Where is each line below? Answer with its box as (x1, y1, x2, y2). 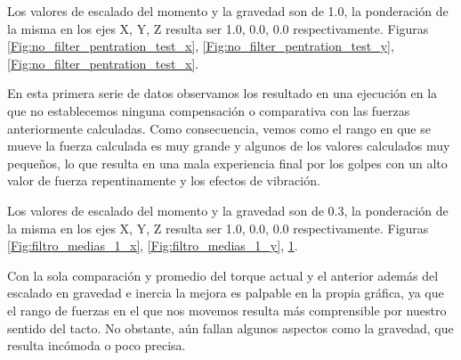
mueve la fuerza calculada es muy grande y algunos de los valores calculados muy (7, 136, 450, 155)
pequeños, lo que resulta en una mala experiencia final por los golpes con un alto (7, 153, 448, 172)
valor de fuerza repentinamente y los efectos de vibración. (7, 171, 320, 190)
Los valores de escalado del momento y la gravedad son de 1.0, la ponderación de (7, 2, 449, 20)
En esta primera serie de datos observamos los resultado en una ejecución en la (7, 84, 438, 102)
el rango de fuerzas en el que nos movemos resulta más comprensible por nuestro (7, 300, 447, 319)
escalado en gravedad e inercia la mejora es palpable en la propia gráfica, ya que (7, 283, 444, 302)
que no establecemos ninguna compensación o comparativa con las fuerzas (7, 101, 410, 119)
